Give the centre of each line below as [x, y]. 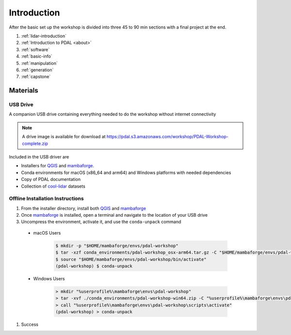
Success [30, 324]
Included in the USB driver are [39, 157]
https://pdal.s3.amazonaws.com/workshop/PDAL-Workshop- [168, 137]
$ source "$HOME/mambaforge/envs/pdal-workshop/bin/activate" [131, 259]
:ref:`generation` [37, 70]
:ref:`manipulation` [40, 63]
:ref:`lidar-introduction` [44, 36]
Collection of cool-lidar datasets [53, 186]
